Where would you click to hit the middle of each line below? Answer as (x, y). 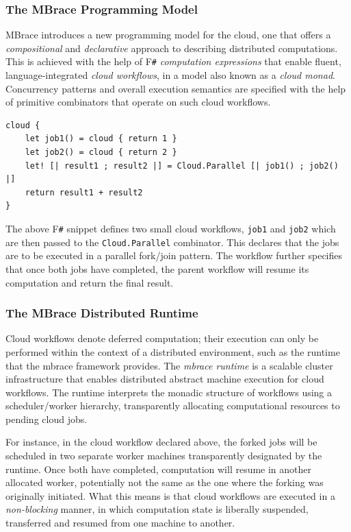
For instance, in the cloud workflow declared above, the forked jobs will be (161, 442)
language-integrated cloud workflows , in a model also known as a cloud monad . (170, 75)
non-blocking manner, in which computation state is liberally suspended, (157, 509)
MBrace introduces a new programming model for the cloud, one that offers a (168, 35)
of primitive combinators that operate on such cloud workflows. (138, 102)
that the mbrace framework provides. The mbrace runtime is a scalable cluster (169, 365)
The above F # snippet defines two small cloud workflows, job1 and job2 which (171, 228)
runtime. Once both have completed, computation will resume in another (159, 469)
